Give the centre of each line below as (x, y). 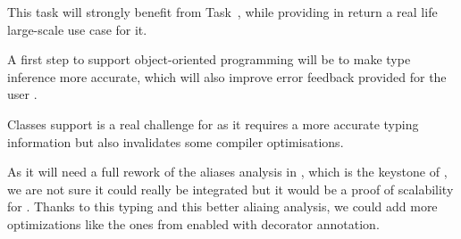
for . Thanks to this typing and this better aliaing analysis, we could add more (222, 206)
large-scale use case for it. (77, 29)
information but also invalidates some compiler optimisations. (176, 141)
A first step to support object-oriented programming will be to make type (209, 59)
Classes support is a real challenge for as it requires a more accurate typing (213, 124)
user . (22, 94)
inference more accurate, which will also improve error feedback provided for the (227, 76)
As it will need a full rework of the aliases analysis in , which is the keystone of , (227, 172)
